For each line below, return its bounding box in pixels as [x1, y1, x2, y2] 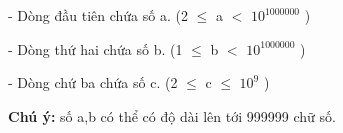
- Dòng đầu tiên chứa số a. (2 [8, 5, 188, 25]
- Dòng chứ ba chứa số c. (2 [8, 72, 178, 93]
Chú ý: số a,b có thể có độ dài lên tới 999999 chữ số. [8, 105, 336, 126]
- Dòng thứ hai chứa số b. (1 [8, 38, 183, 59]
